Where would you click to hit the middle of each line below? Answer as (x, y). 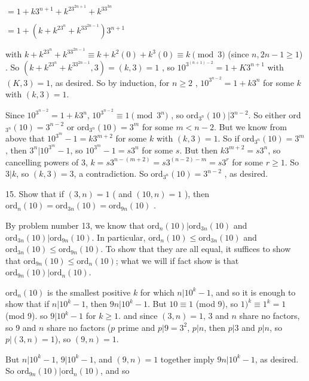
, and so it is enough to (253, 292)
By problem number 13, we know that (75, 225)
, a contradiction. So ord (118, 173)
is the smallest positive (89, 292)
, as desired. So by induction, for (110, 82)
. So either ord (275, 115)
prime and (137, 327)
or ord (78, 126)
